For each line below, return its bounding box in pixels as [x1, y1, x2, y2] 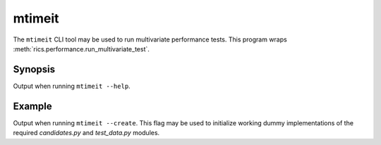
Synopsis [13, 63, 56, 75]
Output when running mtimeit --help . [13, 82, 131, 90]
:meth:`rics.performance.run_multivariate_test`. [13, 44, 150, 53]
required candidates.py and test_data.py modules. [13, 129, 160, 137]
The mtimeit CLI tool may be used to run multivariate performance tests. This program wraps [13, 35, 287, 44]
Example [13, 100, 52, 112]
